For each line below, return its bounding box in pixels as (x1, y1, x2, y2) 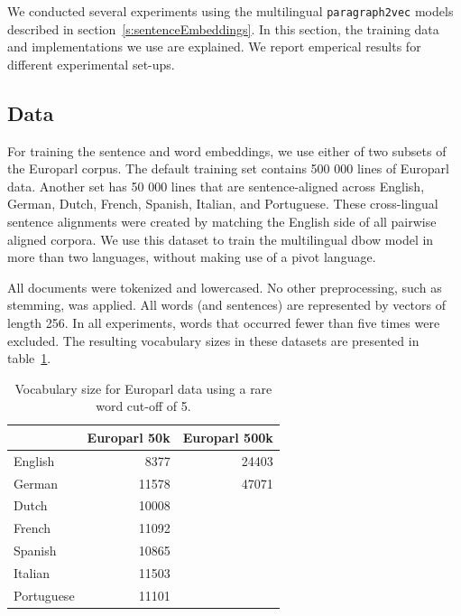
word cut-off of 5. (96, 397, 191, 415)
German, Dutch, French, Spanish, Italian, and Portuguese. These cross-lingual (7, 194, 438, 213)
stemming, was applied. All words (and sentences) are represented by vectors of (7, 295, 447, 314)
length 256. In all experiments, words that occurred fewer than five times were (7, 313, 440, 331)
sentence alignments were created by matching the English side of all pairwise (7, 212, 437, 231)
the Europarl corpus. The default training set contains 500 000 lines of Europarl (7, 159, 449, 178)
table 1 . (7, 349, 51, 368)
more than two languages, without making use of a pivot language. (7, 247, 376, 266)
